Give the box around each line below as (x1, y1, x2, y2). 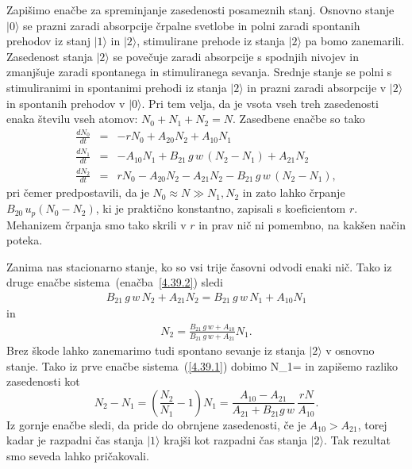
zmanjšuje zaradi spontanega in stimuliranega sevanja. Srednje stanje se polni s (6, 63, 392, 80)
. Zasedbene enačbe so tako (233, 110, 365, 127)
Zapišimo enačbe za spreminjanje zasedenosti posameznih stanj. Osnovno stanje (6, 2, 395, 17)
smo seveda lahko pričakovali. (6, 447, 149, 463)
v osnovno (325, 341, 375, 358)
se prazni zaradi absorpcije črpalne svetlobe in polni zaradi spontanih (23, 17, 360, 33)
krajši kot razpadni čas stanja (164, 432, 307, 448)
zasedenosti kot (6, 373, 80, 390)
